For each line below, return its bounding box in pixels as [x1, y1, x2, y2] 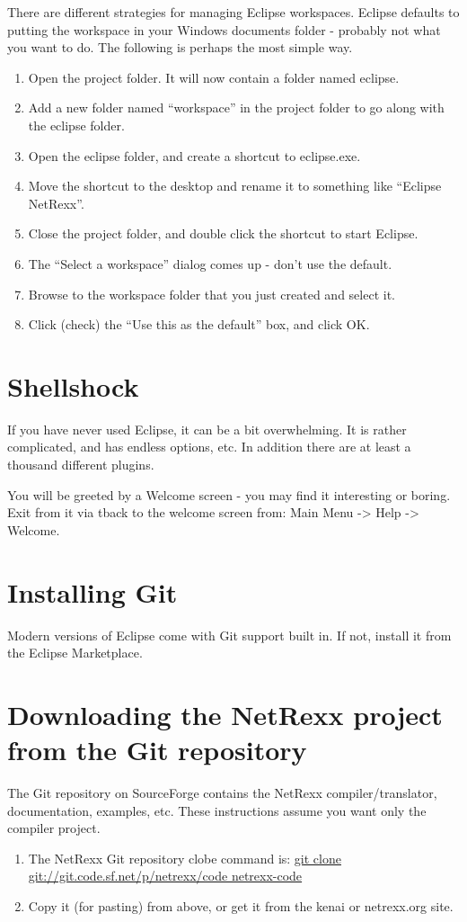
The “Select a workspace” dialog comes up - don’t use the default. [28, 254, 392, 273]
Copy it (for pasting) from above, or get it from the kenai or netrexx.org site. [28, 897, 454, 915]
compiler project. [7, 819, 101, 837]
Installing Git [7, 573, 178, 610]
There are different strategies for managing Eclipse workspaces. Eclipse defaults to [7, 3, 460, 21]
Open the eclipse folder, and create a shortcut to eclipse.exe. [28, 146, 361, 165]
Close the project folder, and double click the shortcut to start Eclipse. [28, 224, 419, 243]
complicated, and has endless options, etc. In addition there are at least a [7, 437, 411, 456]
